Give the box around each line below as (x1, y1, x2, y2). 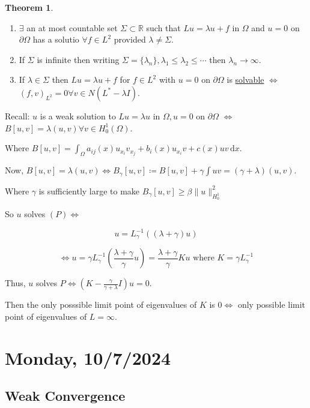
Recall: (5, 109, 30, 122)
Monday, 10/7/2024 (5, 345, 171, 370)
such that (146, 21, 181, 34)
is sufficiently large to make (38, 184, 140, 197)
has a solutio (32, 33, 79, 46)
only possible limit (237, 298, 306, 311)
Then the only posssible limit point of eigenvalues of (5, 298, 197, 311)
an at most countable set (26, 21, 118, 34)
